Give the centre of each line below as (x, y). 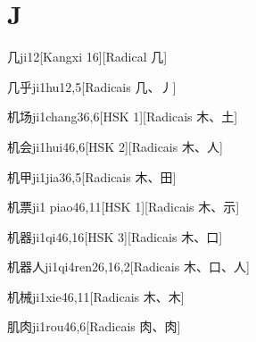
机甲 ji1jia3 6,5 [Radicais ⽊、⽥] (92, 176)
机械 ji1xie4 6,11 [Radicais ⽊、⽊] (96, 296)
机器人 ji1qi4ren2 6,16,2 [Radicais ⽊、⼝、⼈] (128, 267)
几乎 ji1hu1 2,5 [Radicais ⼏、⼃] (92, 86)
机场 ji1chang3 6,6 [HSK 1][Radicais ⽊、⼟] (123, 117)
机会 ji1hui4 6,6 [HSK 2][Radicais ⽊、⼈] (115, 146)
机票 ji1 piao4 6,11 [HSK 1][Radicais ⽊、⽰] (124, 207)
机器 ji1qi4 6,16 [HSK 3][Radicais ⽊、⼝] (115, 236)
